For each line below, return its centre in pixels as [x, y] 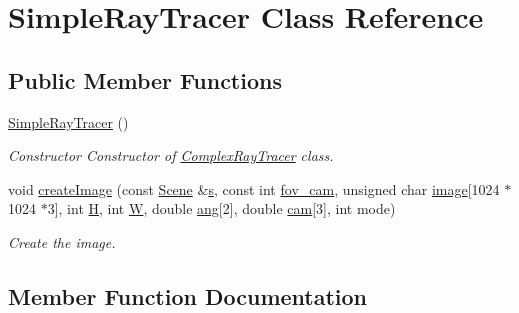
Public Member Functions [145, 79]
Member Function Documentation [188, 295]
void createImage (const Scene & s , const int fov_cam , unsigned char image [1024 [254, 188]
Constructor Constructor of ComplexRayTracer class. [171, 155]
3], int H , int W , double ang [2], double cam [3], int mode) [221, 208]
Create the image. [62, 241]
